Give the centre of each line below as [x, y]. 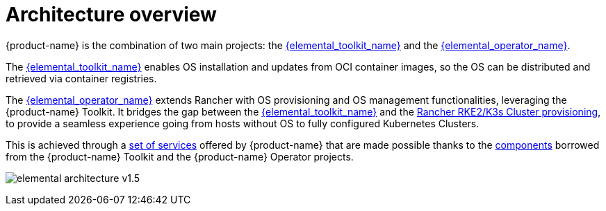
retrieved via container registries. [81, 78]
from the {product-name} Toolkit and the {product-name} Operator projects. [180, 156]
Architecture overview [111, 15]
